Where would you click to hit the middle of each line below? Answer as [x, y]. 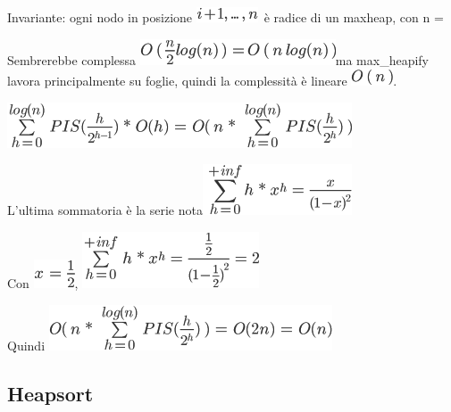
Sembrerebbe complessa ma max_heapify [218, 59]
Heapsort [50, 393]
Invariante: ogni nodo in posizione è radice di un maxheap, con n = [225, 17]
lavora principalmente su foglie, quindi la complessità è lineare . [202, 81]
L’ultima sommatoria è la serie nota [105, 210]
